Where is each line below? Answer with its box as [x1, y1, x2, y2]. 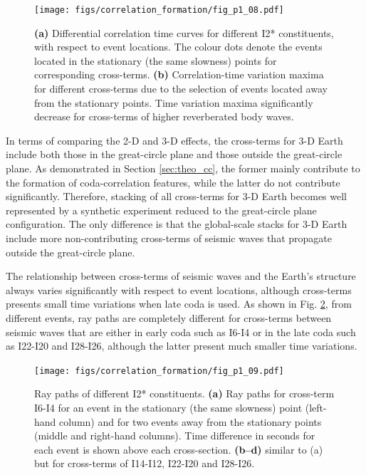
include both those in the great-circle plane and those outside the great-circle [6, 147, 343, 162]
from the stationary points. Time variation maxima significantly [34, 95, 313, 110]
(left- [305, 400, 327, 414]
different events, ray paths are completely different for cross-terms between [6, 310, 332, 325]
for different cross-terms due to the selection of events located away [34, 81, 328, 96]
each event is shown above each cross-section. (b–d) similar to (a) [34, 442, 323, 456]
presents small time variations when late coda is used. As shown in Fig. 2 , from [6, 296, 352, 311]
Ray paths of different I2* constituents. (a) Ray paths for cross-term [34, 386, 335, 401]
